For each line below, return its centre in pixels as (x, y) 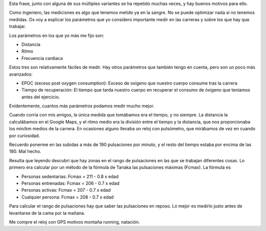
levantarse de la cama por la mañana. (47, 213)
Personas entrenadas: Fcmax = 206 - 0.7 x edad (70, 183)
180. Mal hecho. (25, 151)
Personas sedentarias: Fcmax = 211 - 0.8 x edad (70, 176)
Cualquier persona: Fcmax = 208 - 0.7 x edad (68, 197)
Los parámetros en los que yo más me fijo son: (57, 35)
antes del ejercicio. (41, 97)
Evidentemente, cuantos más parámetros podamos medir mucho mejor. (82, 106)
